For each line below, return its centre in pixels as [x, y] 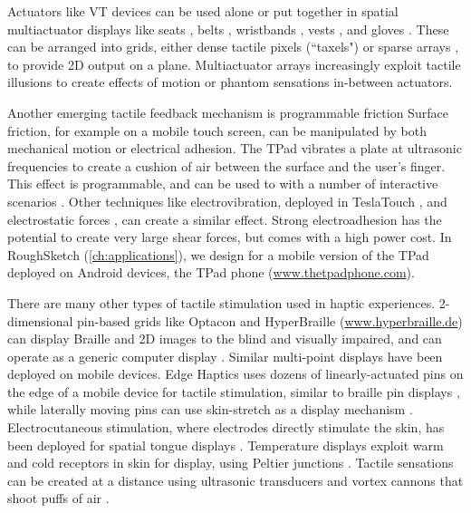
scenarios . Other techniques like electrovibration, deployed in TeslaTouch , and [227, 201]
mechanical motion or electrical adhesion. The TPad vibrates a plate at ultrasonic [235, 148]
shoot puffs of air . [58, 498]
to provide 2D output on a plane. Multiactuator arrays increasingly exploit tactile [234, 64]
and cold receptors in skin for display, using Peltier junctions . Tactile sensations [231, 463]
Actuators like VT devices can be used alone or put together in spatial [203, 11]
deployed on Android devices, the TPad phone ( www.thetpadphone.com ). [211, 272]
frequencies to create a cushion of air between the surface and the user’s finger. [226, 165]
